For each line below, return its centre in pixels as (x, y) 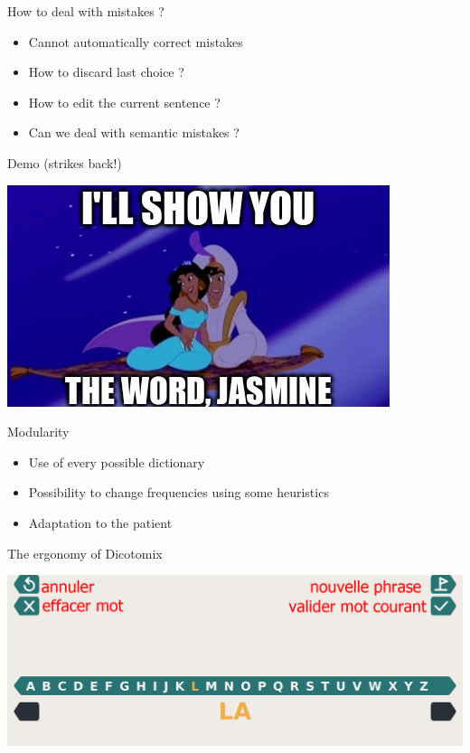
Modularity (38, 432)
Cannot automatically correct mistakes (136, 41)
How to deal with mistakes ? (86, 11)
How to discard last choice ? (106, 72)
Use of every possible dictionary (117, 461)
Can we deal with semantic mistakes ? (134, 132)
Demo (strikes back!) (65, 162)
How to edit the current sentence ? (124, 102)
